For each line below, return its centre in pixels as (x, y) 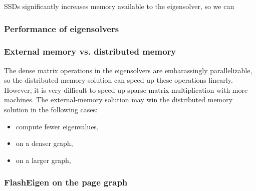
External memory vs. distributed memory (90, 51)
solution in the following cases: (51, 110)
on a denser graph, (44, 143)
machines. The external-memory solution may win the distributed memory (118, 100)
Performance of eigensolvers (62, 28)
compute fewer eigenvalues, (57, 126)
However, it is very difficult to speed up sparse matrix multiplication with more (126, 89)
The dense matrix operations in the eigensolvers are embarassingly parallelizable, (128, 70)
